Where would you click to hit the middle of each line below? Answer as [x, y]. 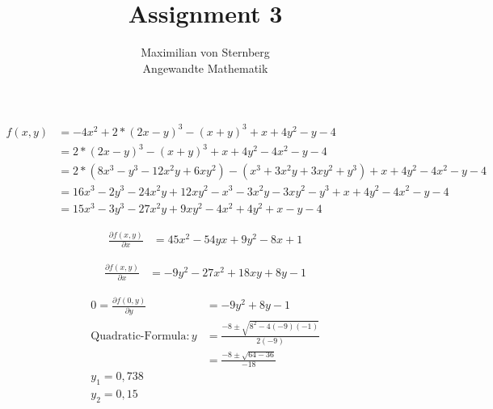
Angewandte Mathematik [205, 67]
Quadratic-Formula [139, 336]
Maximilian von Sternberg [205, 52]
